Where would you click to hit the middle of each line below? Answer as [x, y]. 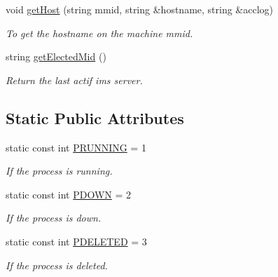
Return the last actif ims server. [74, 80]
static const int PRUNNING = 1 [76, 147]
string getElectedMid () [56, 56]
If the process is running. [59, 171]
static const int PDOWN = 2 [69, 194]
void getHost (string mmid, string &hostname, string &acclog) [140, 9]
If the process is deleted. [57, 265]
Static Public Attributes [95, 117]
